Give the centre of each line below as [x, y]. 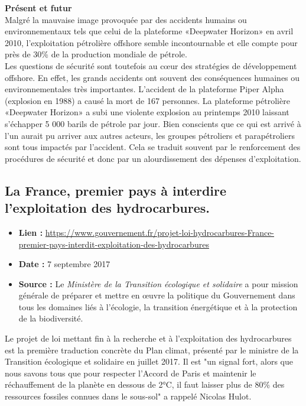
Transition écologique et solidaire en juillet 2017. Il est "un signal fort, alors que [149, 361]
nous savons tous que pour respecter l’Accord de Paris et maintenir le [131, 373]
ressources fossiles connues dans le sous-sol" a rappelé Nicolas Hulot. [128, 396]
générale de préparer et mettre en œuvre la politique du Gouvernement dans [157, 295]
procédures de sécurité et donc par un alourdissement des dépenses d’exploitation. [153, 158]
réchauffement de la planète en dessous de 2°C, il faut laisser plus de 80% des [145, 384]
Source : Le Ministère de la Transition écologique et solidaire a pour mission [158, 283]
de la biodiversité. [51, 318]
